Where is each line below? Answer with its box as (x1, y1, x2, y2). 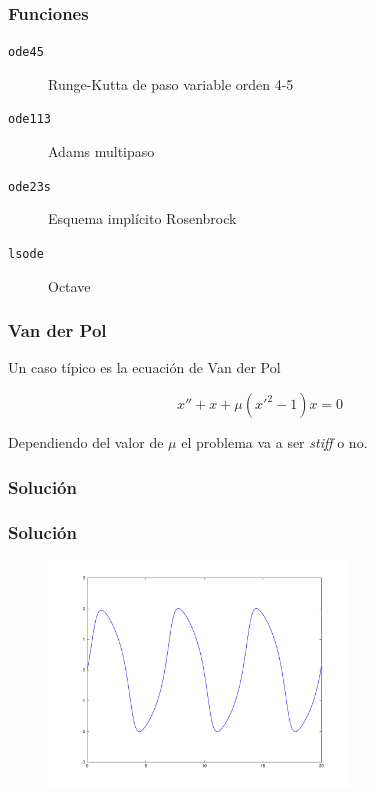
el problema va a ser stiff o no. (181, 432, 368, 453)
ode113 (8, 112, 51, 127)
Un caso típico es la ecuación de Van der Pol (8, 357, 281, 378)
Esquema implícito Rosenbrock (48, 208, 237, 229)
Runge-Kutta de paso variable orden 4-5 (48, 73, 294, 94)
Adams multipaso (48, 141, 155, 162)
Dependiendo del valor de (8, 432, 164, 453)
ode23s (8, 179, 51, 194)
